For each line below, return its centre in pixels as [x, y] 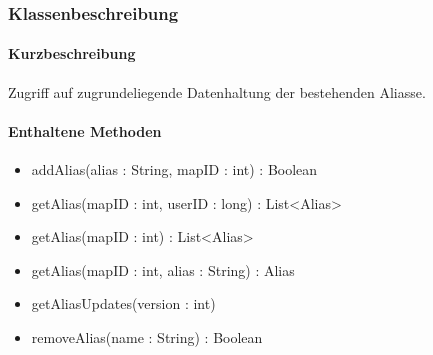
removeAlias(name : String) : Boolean [147, 337]
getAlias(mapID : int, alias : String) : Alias [163, 269]
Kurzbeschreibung [72, 53]
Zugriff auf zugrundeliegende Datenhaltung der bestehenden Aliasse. [217, 91]
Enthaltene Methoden [85, 130]
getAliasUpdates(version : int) [123, 303]
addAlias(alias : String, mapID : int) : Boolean [174, 169]
